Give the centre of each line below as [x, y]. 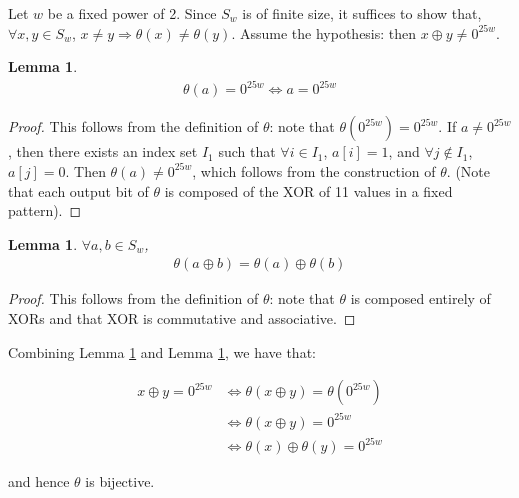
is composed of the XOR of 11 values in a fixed [308, 190]
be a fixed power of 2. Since [132, 13]
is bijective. [120, 481]
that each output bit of [78, 190]
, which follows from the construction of [314, 170]
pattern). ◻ [45, 210]
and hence [39, 481]
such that [247, 151]
